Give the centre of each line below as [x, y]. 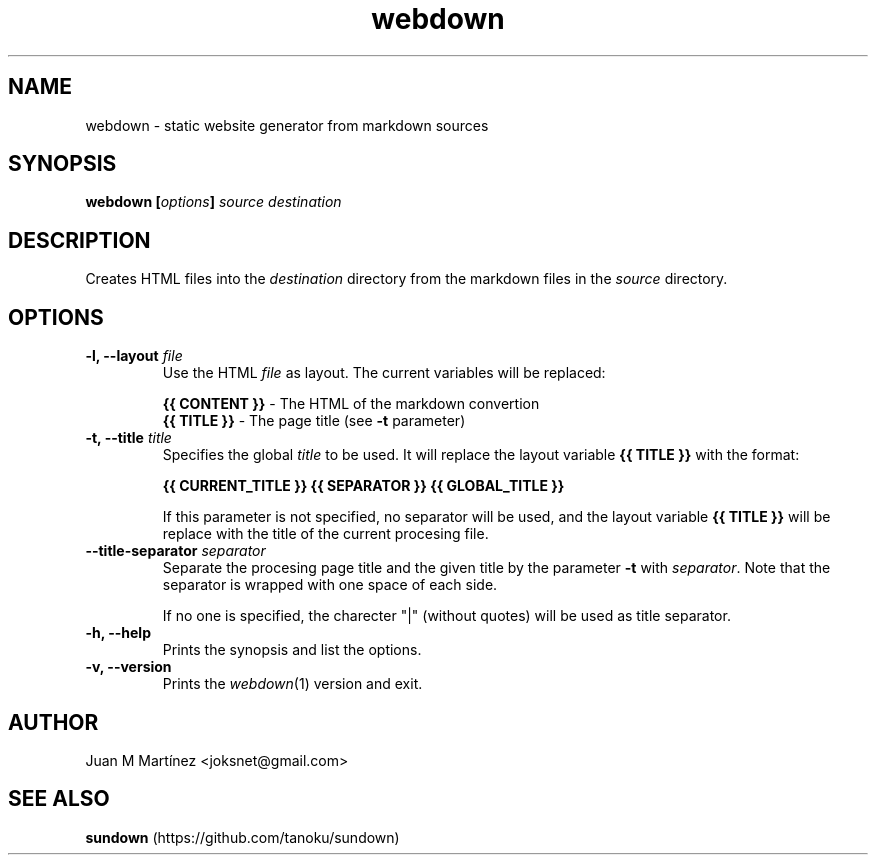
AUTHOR [53, 722]
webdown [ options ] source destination [213, 202]
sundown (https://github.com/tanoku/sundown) [242, 837]
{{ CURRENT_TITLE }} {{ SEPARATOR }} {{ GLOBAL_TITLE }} [363, 486]
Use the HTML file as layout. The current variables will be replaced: [384, 373]
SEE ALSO [59, 799]
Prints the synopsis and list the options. [292, 650]
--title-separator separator [175, 551]
